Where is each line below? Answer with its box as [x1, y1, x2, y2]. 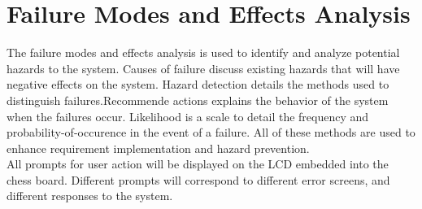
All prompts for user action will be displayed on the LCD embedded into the [7, 155, 389, 172]
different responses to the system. [7, 187, 173, 204]
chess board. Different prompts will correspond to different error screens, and [7, 171, 390, 188]
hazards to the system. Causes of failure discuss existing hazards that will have [7, 59, 400, 76]
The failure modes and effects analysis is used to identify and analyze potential [7, 44, 400, 61]
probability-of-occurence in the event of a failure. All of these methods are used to [7, 124, 415, 141]
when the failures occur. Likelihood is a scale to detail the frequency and [7, 107, 369, 124]
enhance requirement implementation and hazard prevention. [7, 139, 310, 156]
